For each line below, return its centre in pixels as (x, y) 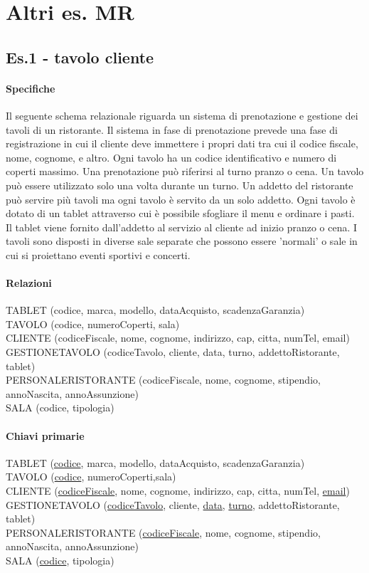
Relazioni (29, 283)
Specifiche (31, 88)
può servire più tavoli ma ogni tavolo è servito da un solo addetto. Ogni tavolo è (181, 199)
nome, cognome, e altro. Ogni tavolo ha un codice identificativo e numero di (171, 157)
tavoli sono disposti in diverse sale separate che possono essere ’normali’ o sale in (182, 241)
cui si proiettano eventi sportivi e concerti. (98, 254)
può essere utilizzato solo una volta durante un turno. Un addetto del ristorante (180, 185)
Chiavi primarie (45, 435)
